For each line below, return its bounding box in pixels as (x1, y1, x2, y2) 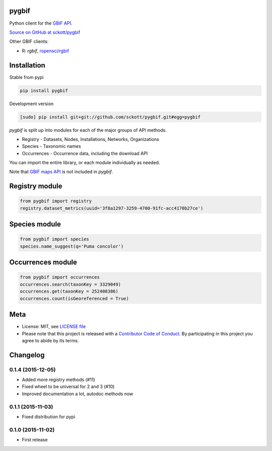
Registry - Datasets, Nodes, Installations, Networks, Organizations (22, 136, 160, 142)
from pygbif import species (20, 237, 89, 242)
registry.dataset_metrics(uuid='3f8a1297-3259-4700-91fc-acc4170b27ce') (20, 205, 203, 211)
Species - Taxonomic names (22, 143, 81, 149)
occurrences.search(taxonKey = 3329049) (20, 281, 121, 287)
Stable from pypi (9, 74, 44, 80)
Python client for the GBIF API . (9, 20, 73, 26)
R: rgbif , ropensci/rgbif (22, 48, 69, 54)
